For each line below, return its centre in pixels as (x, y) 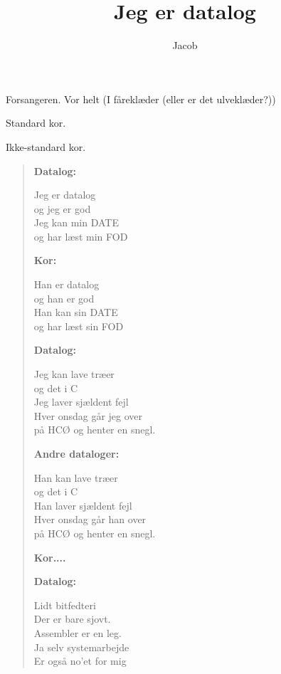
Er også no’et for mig (80, 661)
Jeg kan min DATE (76, 222)
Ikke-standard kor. (46, 146)
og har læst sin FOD (79, 326)
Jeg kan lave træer (74, 374)
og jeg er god (62, 208)
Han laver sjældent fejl (83, 505)
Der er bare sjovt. (72, 619)
